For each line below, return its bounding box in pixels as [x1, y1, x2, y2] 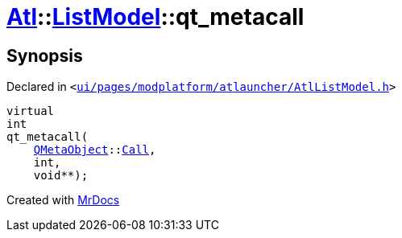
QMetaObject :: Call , [33, 143, 156, 157]
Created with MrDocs [6, 193, 120, 207]
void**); [33, 169, 89, 183]
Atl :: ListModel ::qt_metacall [6, 3, 305, 31]
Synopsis [6, 45, 83, 66]
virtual [6, 105, 55, 118]
